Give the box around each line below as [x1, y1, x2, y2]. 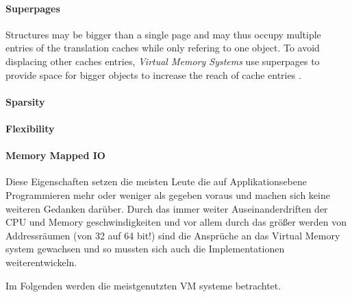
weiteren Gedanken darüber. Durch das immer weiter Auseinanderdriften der [5, 201, 328, 215]
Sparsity [5, 94, 45, 108]
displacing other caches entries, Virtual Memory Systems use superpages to [5, 54, 320, 68]
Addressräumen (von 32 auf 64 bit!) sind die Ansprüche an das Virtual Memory [5, 228, 340, 242]
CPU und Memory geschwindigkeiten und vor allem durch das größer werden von [5, 215, 347, 229]
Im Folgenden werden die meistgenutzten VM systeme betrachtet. [5, 278, 281, 292]
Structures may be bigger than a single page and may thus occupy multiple [5, 27, 321, 41]
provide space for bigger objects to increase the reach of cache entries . [5, 67, 301, 82]
